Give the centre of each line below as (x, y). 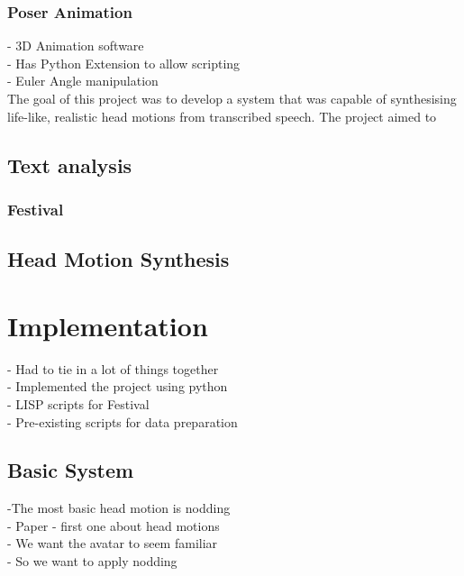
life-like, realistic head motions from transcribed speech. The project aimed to (222, 116)
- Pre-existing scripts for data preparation (123, 421)
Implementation (108, 325)
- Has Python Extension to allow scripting (124, 63)
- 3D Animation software (76, 46)
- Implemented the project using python (118, 386)
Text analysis (70, 165)
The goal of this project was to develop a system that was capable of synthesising (232, 98)
